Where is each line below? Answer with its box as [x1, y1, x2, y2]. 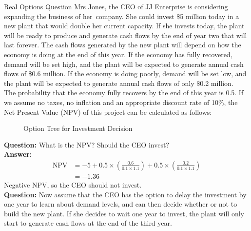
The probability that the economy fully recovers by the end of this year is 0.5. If [4, 87, 244, 98]
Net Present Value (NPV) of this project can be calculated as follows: [4, 106, 212, 117]
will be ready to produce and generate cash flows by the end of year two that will [4, 30, 247, 40]
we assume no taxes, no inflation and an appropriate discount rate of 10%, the [4, 97, 238, 107]
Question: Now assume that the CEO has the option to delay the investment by [4, 189, 247, 199]
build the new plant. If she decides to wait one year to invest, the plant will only [4, 208, 244, 218]
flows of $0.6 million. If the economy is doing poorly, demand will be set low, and [4, 68, 247, 79]
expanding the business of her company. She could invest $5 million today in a [4, 11, 239, 21]
